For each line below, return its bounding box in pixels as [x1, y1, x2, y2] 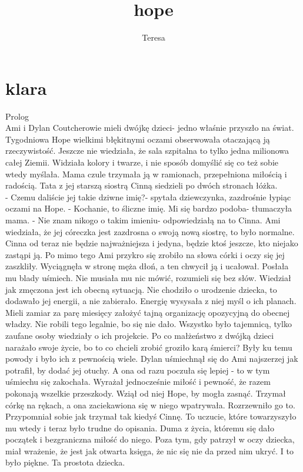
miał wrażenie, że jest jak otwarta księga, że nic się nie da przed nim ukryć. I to [5, 444, 294, 457]
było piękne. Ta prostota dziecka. [5, 456, 125, 468]
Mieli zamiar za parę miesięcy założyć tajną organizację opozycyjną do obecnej [5, 306, 290, 318]
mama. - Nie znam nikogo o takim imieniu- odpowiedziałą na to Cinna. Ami [5, 214, 281, 226]
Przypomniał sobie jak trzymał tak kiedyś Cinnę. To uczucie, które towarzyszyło [5, 410, 297, 423]
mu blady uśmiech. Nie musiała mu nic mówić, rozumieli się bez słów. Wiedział [5, 271, 291, 283]
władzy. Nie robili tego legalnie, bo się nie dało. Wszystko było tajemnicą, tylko [5, 318, 292, 330]
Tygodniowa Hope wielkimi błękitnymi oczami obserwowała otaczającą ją [5, 133, 270, 145]
